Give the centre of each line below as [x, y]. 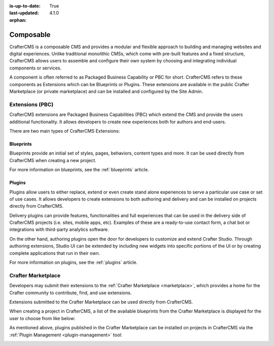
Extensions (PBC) [31, 104]
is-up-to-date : [25, 6]
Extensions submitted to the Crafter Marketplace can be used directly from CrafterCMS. [101, 302]
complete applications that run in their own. [55, 253]
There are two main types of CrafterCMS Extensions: [65, 131]
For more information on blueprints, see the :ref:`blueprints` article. [79, 170]
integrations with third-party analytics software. [59, 229]
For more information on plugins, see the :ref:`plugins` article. [74, 262]
